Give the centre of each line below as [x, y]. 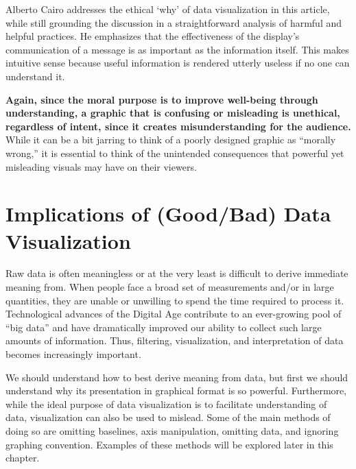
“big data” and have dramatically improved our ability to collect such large [164, 327]
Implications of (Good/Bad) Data [168, 214]
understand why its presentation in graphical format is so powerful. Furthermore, [176, 390]
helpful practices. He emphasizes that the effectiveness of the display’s [153, 36]
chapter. [23, 458]
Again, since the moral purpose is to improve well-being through [162, 99]
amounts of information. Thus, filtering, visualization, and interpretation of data [175, 340]
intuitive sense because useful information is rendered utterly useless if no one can [178, 63]
